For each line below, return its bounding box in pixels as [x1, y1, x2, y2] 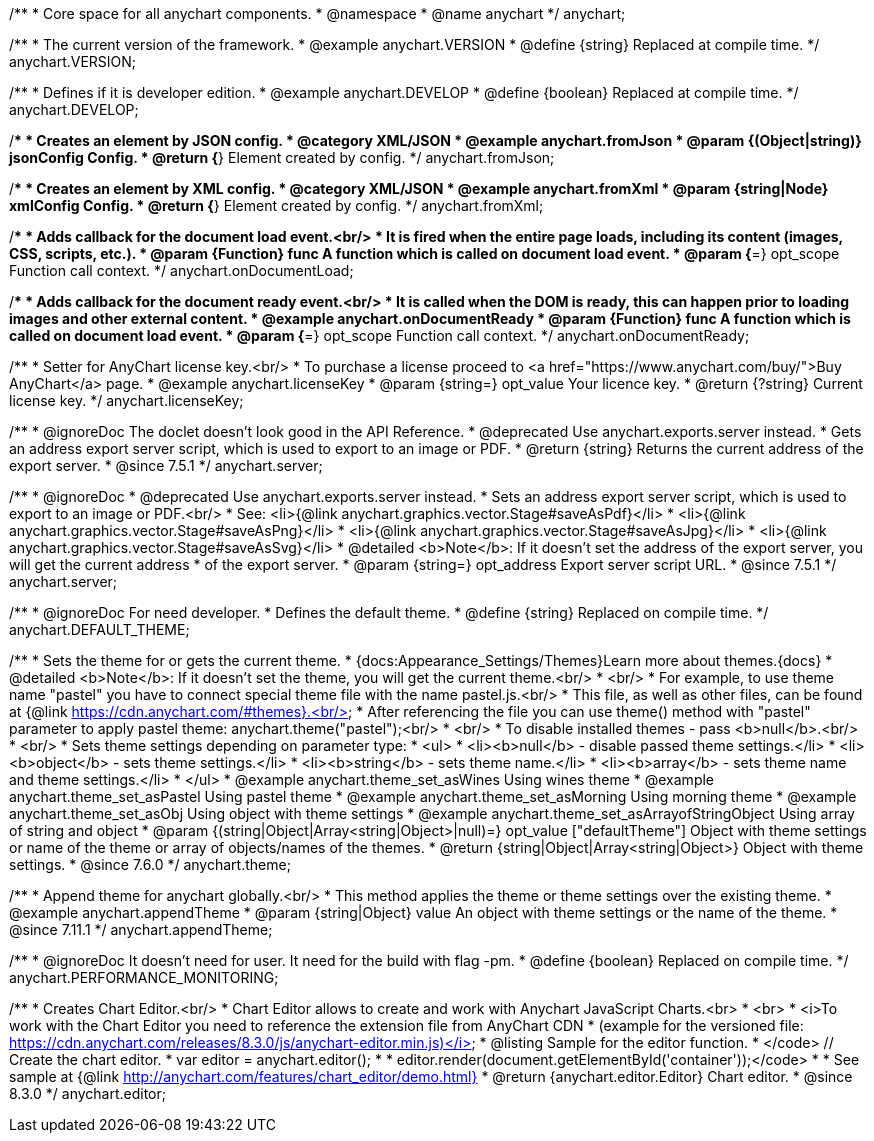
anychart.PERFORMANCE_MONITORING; [9, 969, 279, 986]
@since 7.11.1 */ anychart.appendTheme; [9, 921, 273, 938]
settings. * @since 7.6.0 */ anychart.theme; [9, 856, 291, 873]
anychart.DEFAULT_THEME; [9, 621, 190, 638]
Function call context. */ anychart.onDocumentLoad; [9, 262, 354, 279]
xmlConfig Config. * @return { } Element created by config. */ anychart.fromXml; [9, 197, 544, 214]
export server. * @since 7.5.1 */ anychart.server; [9, 457, 323, 474]
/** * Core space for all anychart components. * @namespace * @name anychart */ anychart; [9, 5, 626, 22]
